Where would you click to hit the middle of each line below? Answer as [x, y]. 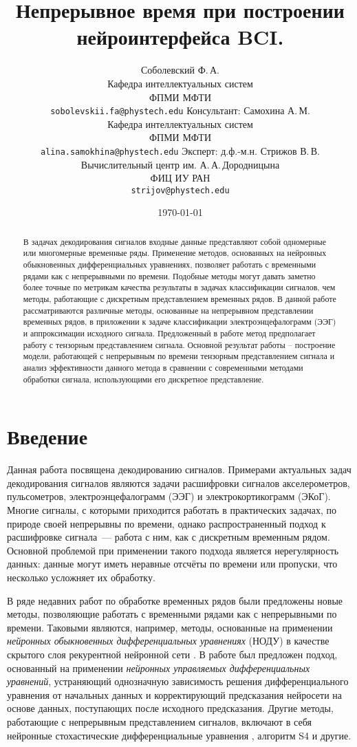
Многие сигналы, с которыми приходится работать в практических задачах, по [172, 510]
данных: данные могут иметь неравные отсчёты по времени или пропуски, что [172, 564]
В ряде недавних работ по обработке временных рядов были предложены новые [175, 600]
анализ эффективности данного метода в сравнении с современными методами [163, 368]
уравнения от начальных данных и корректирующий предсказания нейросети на [175, 694]
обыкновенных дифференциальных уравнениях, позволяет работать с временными [170, 264]
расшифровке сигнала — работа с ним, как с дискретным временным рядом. [169, 537]
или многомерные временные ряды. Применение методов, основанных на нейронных [175, 253]
